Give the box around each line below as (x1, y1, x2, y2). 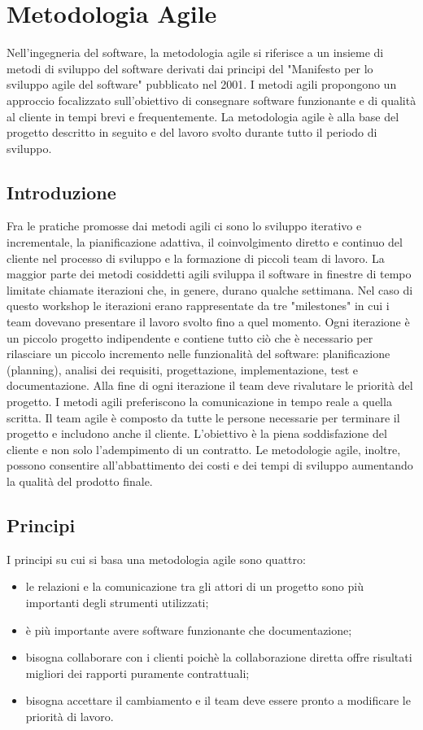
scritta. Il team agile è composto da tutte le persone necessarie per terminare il (7, 409, 400, 426)
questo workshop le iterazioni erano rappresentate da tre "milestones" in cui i (7, 297, 390, 314)
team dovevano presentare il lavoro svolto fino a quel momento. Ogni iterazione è (7, 313, 410, 330)
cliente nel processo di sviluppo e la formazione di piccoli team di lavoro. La (7, 249, 385, 266)
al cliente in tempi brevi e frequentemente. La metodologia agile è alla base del (7, 107, 399, 125)
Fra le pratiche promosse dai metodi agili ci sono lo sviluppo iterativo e (7, 217, 362, 234)
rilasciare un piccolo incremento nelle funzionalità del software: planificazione (7, 345, 390, 362)
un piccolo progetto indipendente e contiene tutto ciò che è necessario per (7, 329, 373, 346)
